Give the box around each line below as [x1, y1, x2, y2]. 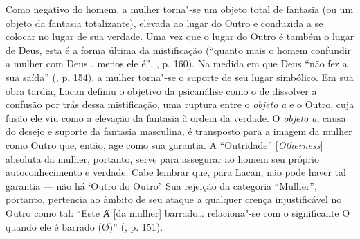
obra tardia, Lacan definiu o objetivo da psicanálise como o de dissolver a [6, 83, 317, 98]
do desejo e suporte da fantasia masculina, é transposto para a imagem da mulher [6, 124, 352, 139]
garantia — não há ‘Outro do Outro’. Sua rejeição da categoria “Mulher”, [6, 178, 317, 193]
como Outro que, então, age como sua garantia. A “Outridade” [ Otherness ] [6, 137, 323, 152]
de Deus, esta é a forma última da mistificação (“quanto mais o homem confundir [6, 42, 352, 57]
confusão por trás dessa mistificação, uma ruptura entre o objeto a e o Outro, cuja [6, 97, 354, 112]
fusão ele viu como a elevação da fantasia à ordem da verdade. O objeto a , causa [6, 110, 346, 125]
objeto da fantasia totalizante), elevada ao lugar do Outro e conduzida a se [6, 15, 323, 30]
